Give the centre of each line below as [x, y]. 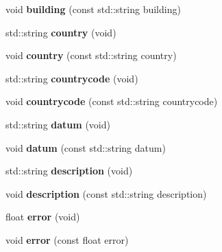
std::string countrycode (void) [72, 78]
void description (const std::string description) [106, 193]
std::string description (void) [69, 171]
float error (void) [43, 217]
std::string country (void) [61, 32]
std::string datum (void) [58, 124]
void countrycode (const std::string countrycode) [112, 101]
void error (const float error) [67, 239]
